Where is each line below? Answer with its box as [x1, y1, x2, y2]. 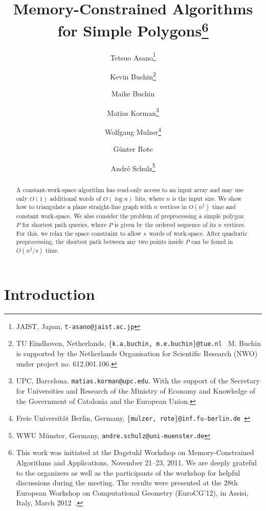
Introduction [4, 283, 95, 304]
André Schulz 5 [110, 161, 156, 173]
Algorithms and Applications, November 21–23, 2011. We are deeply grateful [16, 457, 257, 468]
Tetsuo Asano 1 [110, 50, 156, 63]
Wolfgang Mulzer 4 [104, 125, 162, 137]
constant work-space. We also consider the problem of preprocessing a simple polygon [16, 212, 244, 220]
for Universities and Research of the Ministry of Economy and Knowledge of [16, 385, 255, 396]
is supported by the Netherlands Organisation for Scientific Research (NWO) [16, 348, 258, 359]
